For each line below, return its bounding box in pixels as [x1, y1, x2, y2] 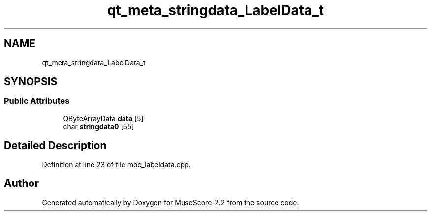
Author [4, 177, 39, 190]
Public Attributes [4, 96, 70, 106]
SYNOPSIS [4, 75, 58, 88]
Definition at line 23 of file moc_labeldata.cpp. [42, 160, 191, 169]
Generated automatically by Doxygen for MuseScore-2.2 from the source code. [42, 198, 299, 207]
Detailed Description [4, 139, 107, 152]
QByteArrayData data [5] [63, 114, 144, 123]
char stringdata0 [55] [63, 122, 134, 131]
